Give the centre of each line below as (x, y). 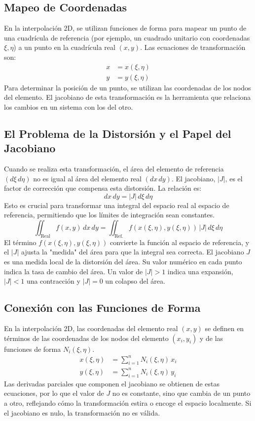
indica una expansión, (200, 271)
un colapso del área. (135, 281)
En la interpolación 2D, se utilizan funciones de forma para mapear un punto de (125, 28)
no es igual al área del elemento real (87, 178)
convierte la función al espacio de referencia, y (180, 242)
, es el (234, 178)
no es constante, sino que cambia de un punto (181, 393)
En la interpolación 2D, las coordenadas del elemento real (91, 328)
